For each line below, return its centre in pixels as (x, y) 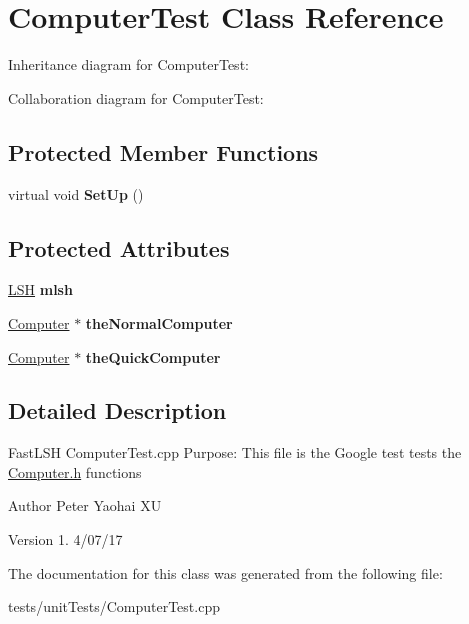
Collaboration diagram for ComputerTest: (136, 97)
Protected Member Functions (163, 151)
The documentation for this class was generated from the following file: (225, 572)
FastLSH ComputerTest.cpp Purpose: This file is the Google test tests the (235, 452)
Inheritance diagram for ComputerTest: (128, 64)
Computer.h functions (75, 471)
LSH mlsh (40, 289)
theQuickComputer (153, 356)
